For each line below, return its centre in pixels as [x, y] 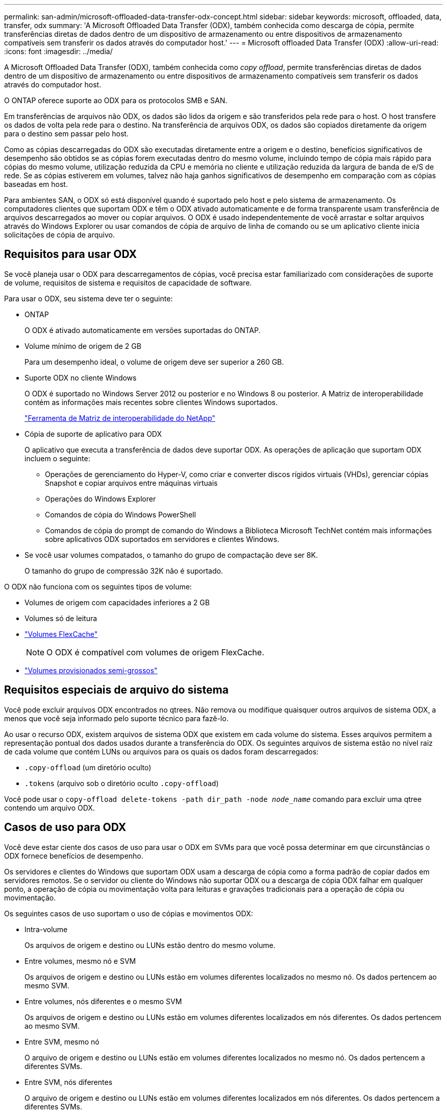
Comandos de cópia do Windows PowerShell [120, 514]
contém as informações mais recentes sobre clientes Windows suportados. [151, 402]
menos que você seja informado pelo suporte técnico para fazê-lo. [116, 718]
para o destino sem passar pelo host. [66, 134]
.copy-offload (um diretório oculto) [88, 767]
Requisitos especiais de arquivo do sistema [116, 690]
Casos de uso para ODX [65, 827]
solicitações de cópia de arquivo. [60, 235]
